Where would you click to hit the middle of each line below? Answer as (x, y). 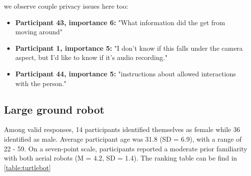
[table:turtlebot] (27, 167)
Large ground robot (54, 109)
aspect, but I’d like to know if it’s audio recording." (91, 57)
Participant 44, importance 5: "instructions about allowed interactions (125, 73)
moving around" (39, 32)
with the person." (41, 83)
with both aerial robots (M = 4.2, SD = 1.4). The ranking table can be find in (121, 158)
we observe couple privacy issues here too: (66, 6)
